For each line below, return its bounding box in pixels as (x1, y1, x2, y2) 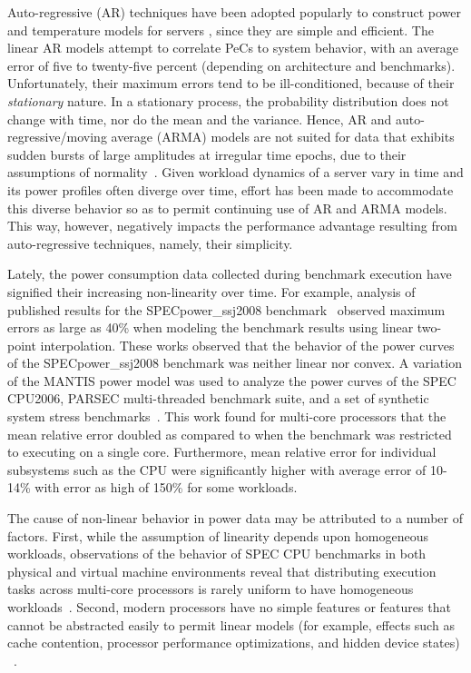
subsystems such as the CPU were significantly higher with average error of (7, 460, 427, 479)
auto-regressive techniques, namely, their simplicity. (7, 233, 293, 252)
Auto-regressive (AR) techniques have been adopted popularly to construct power (7, 3, 462, 21)
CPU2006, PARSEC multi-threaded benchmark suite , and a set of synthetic (7, 389, 429, 408)
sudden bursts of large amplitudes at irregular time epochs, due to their (7, 144, 407, 163)
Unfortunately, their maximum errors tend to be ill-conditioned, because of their (7, 74, 455, 93)
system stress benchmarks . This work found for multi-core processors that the (7, 407, 446, 426)
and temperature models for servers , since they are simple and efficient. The (7, 20, 434, 39)
